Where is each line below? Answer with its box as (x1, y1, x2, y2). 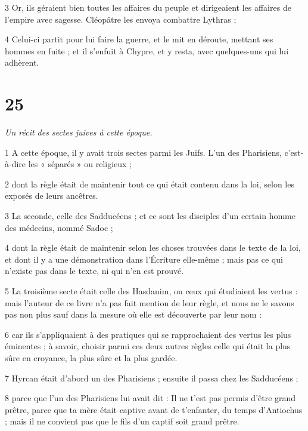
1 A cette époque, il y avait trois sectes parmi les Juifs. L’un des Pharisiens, (5, 146, 282, 158)
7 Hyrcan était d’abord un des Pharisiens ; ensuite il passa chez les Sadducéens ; (5, 371, 298, 384)
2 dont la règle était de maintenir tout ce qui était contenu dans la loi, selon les (5, 177, 294, 190)
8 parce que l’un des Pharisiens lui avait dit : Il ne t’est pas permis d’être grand (5, 392, 296, 404)
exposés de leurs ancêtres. (5, 189, 98, 202)
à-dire (5, 158, 26, 170)
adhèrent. (5, 56, 39, 69)
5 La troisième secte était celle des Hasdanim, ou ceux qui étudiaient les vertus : (5, 285, 298, 297)
